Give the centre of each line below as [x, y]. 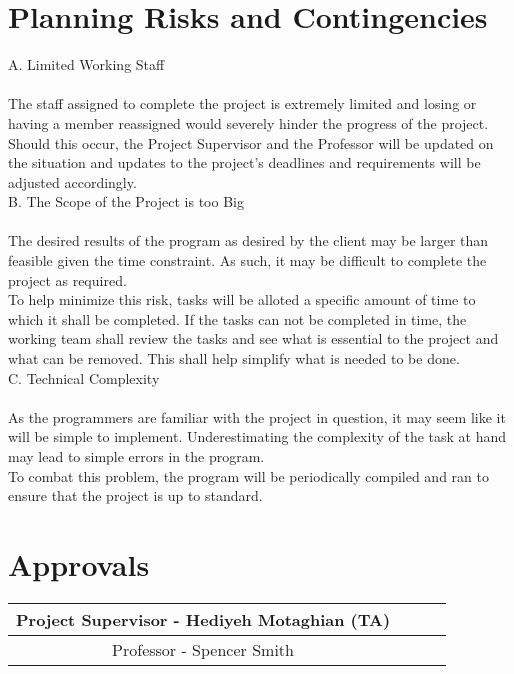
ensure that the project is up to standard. [135, 495]
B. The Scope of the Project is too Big [126, 201]
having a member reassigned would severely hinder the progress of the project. [248, 122]
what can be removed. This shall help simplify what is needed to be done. [234, 358]
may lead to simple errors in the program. [136, 456]
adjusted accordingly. [72, 181]
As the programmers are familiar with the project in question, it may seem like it [257, 416]
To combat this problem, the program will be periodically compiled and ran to [248, 475]
